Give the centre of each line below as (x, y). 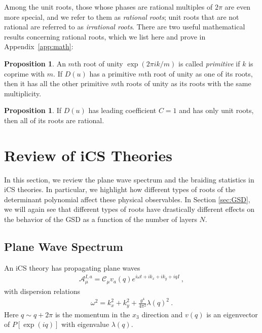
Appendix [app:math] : (39, 46)
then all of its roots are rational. (54, 120)
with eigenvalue (85, 324)
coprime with (25, 73)
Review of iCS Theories (88, 155)
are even (238, 7)
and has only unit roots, (216, 110)
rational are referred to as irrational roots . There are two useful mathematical (125, 27)
